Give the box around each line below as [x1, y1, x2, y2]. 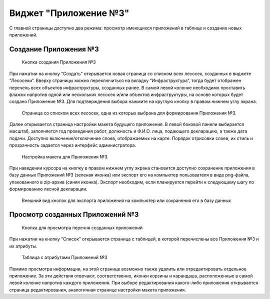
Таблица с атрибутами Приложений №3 [21, 254, 107, 260]
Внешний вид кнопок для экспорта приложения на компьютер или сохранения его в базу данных [21, 197, 231, 203]
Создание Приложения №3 [9, 45, 99, 53]
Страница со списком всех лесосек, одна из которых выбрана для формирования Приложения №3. [21, 110, 237, 116]
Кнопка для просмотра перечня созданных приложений [21, 225, 142, 230]
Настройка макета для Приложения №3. [21, 153, 108, 159]
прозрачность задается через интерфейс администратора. [9, 142, 136, 148]
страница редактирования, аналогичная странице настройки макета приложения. [9, 286, 186, 292]
